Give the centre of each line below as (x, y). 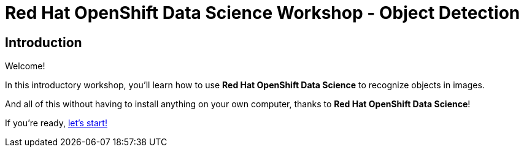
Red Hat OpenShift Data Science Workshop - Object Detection (263, 13)
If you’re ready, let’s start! (56, 123)
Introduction (44, 42)
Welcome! (25, 66)
